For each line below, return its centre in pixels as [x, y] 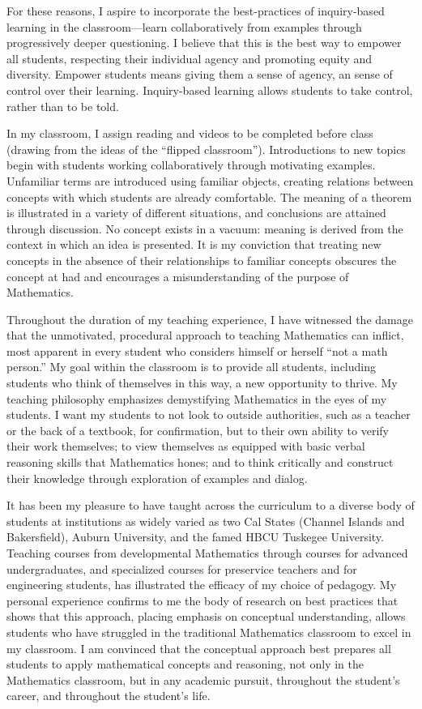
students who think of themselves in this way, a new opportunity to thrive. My [202, 383]
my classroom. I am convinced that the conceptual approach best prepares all [199, 648]
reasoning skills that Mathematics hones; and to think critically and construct [200, 462]
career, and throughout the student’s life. [109, 696]
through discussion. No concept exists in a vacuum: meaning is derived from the [205, 228]
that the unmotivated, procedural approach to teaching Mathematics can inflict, [205, 335]
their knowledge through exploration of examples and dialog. [157, 478]
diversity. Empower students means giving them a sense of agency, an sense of [200, 74]
